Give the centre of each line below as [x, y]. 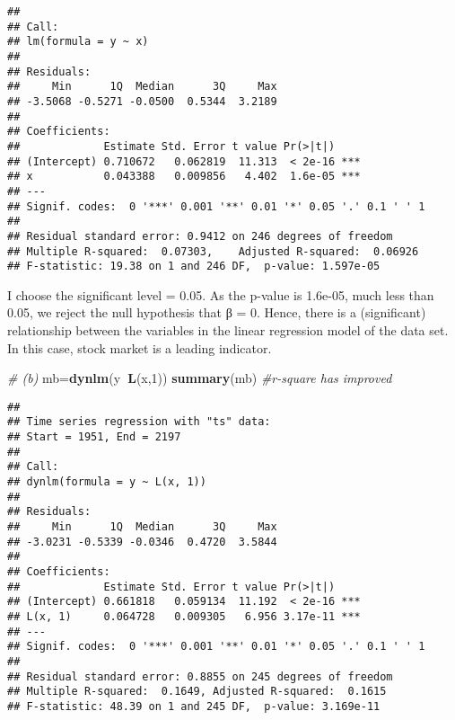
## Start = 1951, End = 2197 [94, 437]
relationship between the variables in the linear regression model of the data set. [228, 330]
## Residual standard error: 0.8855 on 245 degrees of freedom [200, 676]
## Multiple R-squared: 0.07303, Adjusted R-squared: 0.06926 [213, 251]
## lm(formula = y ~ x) [78, 42]
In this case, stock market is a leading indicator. [140, 347]
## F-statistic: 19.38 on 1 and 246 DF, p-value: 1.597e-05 [194, 267]
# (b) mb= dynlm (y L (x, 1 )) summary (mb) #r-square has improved [200, 378]
